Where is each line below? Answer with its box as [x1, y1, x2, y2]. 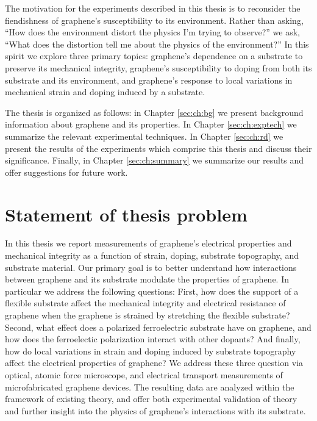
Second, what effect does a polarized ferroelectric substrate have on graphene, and [5, 320, 312, 333]
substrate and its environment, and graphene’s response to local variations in [5, 73, 293, 86]
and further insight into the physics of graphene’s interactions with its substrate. [5, 404, 306, 417]
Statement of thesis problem [5, 201, 248, 226]
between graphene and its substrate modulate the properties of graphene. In [5, 273, 290, 286]
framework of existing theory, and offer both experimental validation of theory [5, 392, 297, 405]
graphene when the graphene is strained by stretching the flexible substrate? [5, 309, 290, 321]
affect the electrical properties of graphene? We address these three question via [5, 356, 304, 369]
